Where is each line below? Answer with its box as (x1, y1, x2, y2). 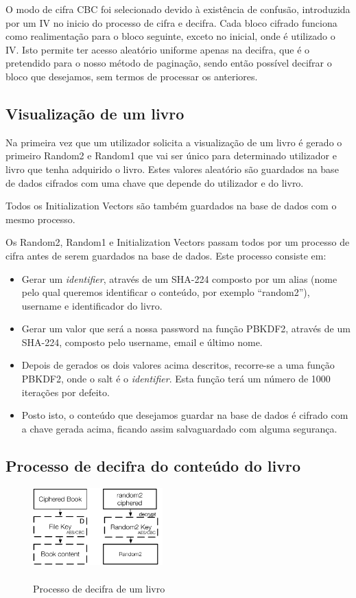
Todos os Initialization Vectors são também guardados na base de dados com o (5, 198, 337, 213)
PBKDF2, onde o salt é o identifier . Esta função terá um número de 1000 (21, 371, 331, 386)
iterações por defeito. (21, 384, 110, 399)
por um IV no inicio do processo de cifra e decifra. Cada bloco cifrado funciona (5, 15, 337, 30)
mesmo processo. (5, 211, 75, 226)
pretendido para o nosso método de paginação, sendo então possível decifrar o (5, 56, 332, 70)
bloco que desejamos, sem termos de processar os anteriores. (5, 69, 258, 83)
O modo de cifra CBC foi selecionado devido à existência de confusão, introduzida (5, 2, 351, 16)
